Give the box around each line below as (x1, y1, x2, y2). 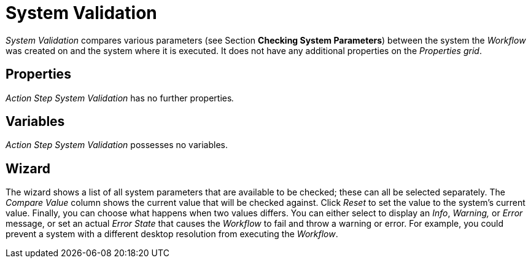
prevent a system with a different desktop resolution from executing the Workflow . (6, 229, 338, 240)
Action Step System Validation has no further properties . (6, 92, 234, 103)
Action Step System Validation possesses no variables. (6, 139, 228, 151)
